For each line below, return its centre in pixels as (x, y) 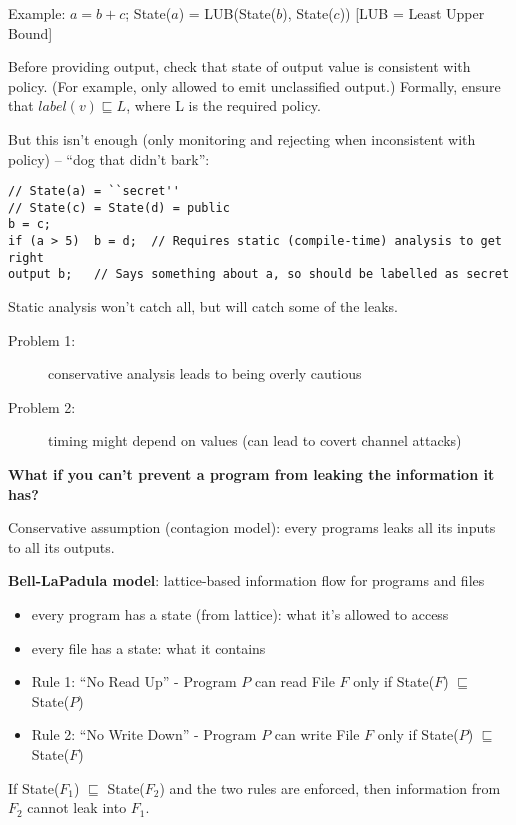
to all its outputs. (61, 546)
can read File (294, 681)
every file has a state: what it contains (148, 647)
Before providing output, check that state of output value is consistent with (239, 66)
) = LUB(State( (227, 13)
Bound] (30, 32)
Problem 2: (42, 406)
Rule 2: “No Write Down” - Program (144, 734)
